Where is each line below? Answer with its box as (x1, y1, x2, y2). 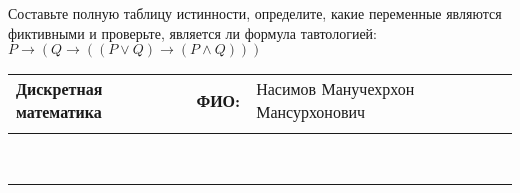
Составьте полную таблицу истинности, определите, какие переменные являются (8, 3, 502, 23)
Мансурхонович (256, 100, 366, 124)
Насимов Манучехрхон (256, 77, 415, 101)
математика (16, 100, 102, 124)
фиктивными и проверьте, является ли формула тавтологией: (8, 22, 377, 43)
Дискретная (16, 77, 103, 101)
